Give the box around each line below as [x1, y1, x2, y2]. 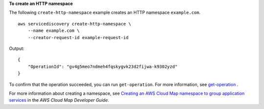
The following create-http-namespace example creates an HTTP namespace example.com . [9, 10, 200, 16]
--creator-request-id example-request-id [27, 35, 129, 40]
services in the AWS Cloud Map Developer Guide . [9, 97, 110, 103]
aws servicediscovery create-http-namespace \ [18, 21, 132, 26]
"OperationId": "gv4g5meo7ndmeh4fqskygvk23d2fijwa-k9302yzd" [27, 64, 178, 69]
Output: [9, 45, 24, 51]
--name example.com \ [27, 28, 80, 34]
